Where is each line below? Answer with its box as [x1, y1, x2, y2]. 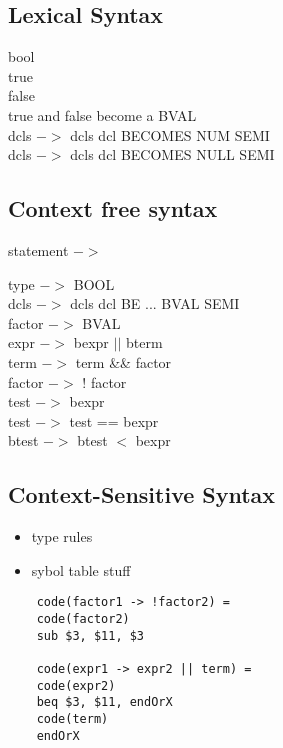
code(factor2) [36, 611, 130, 626]
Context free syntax [8, 193, 218, 224]
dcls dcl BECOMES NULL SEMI [70, 144, 275, 165]
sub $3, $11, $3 [36, 628, 145, 643]
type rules [31, 526, 93, 547]
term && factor [75, 351, 172, 372]
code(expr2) [36, 678, 116, 693]
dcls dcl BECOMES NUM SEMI [70, 124, 270, 145]
